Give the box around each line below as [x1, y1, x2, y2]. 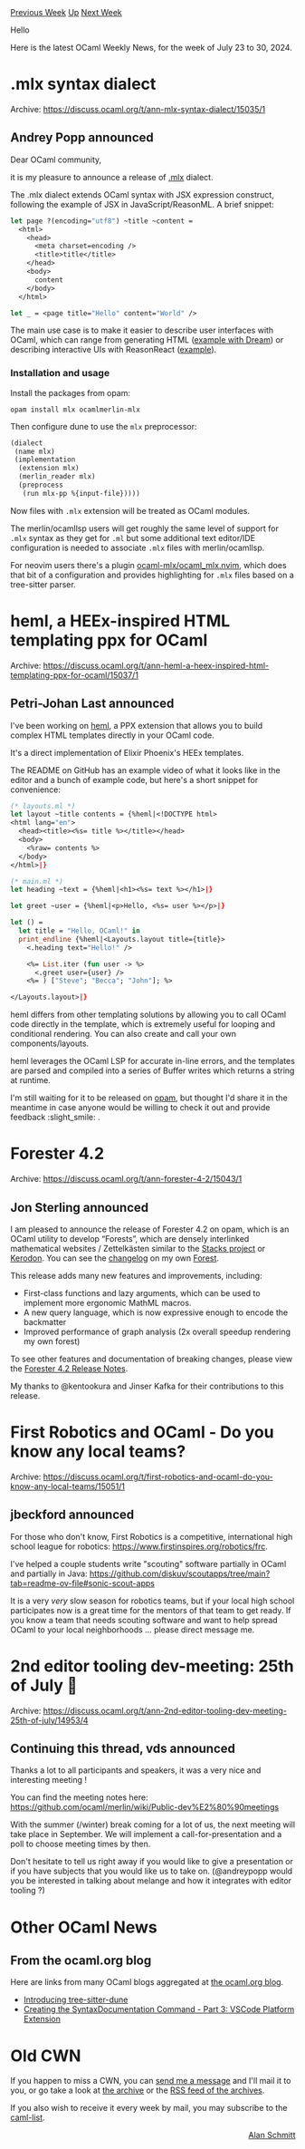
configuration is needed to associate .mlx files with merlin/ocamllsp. [10, 542, 265, 553]
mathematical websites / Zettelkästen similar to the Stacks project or [10, 1243, 266, 1254]
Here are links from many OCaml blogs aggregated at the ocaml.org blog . [10, 1977, 284, 1988]
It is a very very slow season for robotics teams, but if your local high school [10, 1595, 295, 1606]
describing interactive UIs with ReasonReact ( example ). [10, 344, 217, 355]
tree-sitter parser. [10, 578, 76, 590]
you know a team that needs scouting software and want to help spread [10, 1614, 279, 1625]
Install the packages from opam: [10, 387, 130, 398]
